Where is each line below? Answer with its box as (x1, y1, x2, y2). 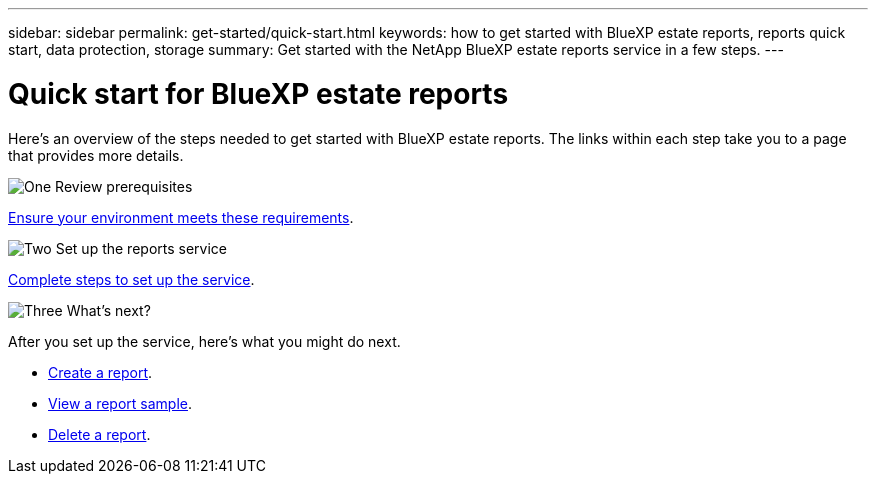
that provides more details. (8, 146, 184, 164)
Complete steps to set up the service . (8, 270, 255, 288)
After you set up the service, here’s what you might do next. (8, 332, 401, 350)
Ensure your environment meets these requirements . (8, 208, 354, 226)
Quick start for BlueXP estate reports (8, 76, 509, 111)
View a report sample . (48, 394, 193, 412)
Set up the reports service (55, 239, 227, 257)
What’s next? (66, 301, 151, 319)
